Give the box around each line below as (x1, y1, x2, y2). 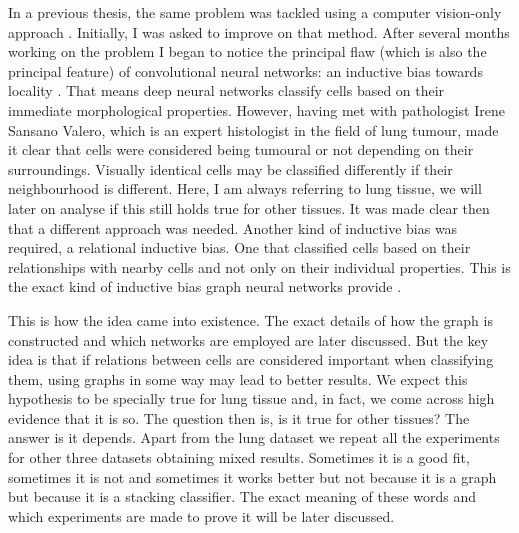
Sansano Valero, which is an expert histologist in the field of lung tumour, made (8, 119, 499, 140)
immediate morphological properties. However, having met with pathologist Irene (8, 99, 505, 120)
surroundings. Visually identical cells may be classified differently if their (8, 158, 453, 179)
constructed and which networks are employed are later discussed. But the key (8, 329, 489, 350)
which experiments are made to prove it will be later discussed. (8, 505, 395, 526)
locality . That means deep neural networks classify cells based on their (8, 80, 445, 101)
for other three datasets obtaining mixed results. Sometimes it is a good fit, (8, 447, 470, 468)
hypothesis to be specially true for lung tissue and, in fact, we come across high (8, 388, 495, 409)
